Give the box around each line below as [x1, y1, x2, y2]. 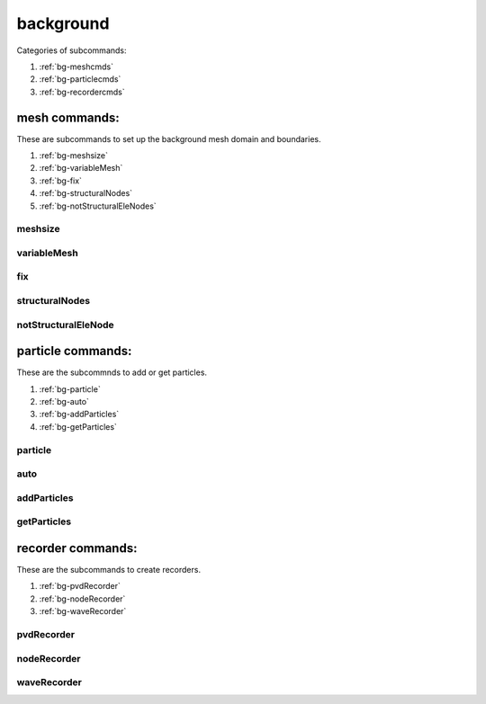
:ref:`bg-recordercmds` [39, 86, 125, 97]
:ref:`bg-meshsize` [39, 150, 108, 161]
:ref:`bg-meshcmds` [39, 61, 114, 72]
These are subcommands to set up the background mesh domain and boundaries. [16, 133, 321, 144]
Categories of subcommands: [16, 45, 127, 56]
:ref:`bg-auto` [39, 397, 90, 407]
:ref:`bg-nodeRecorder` [39, 593, 126, 604]
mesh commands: [16, 110, 121, 125]
